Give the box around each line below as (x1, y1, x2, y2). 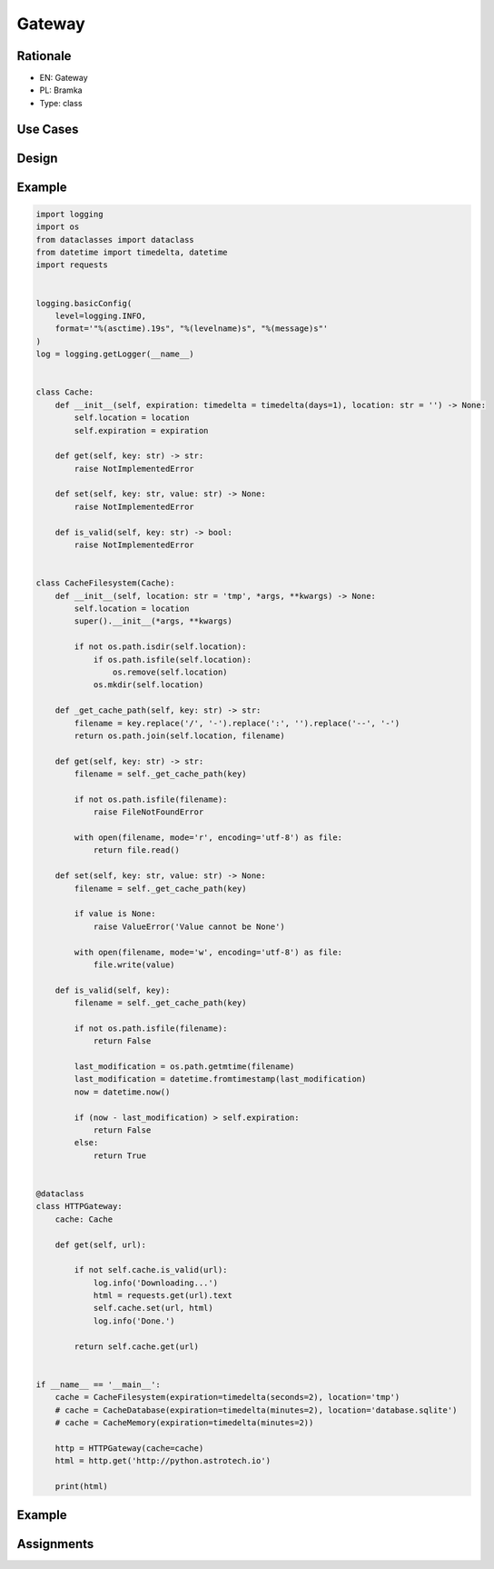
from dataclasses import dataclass (35, 235, 194, 245)
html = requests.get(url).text (93, 1291, 233, 1301)
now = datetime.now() (74, 1086, 171, 1097)
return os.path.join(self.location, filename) (74, 730, 285, 741)
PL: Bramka (39, 85, 83, 95)
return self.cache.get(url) (74, 1341, 200, 1352)
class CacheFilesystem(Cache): (35, 578, 176, 588)
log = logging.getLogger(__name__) (35, 349, 194, 359)
